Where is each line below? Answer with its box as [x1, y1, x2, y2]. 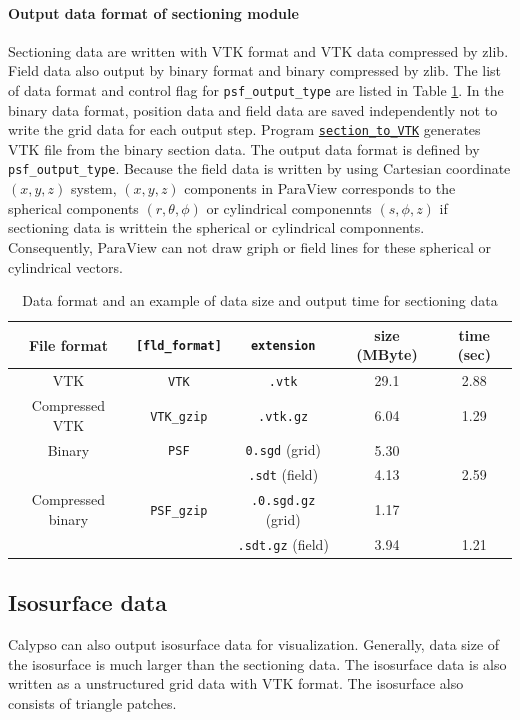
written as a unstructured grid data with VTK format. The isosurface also [8, 673, 464, 694]
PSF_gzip [150, 504, 208, 519]
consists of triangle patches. [8, 692, 177, 713]
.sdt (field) [248, 464, 319, 485]
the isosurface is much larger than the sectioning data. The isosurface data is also [8, 653, 507, 674]
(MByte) [356, 344, 418, 365]
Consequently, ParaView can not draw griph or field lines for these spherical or [8, 236, 492, 257]
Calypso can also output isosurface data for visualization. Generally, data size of [8, 634, 500, 655]
